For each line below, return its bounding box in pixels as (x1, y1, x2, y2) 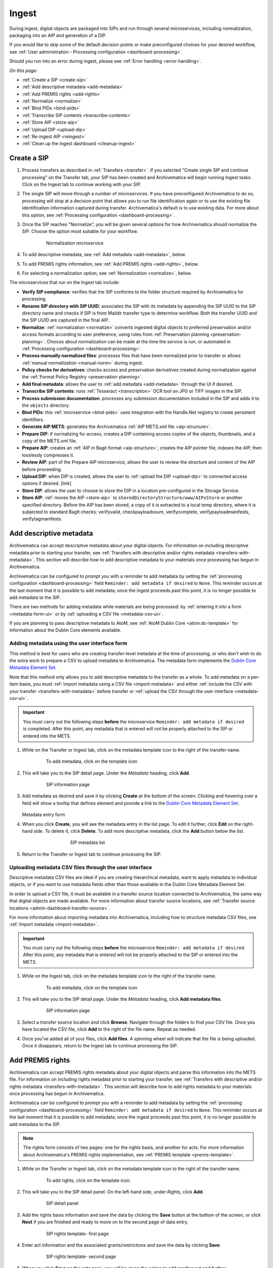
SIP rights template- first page (46, 1230, 109, 1237)
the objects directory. (22, 402, 70, 408)
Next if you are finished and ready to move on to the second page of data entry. (22, 1219, 189, 1225)
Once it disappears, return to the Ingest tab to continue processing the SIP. (22, 1043, 178, 1048)
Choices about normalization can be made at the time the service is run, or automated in (47, 338, 231, 344)
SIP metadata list (70, 839, 106, 846)
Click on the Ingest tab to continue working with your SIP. (22, 182, 142, 188)
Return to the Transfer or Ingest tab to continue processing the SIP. (22, 851, 162, 857)
